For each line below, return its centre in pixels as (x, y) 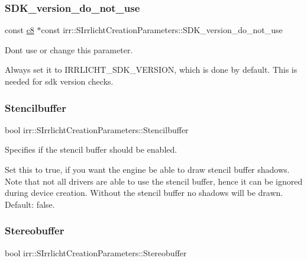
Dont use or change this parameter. (69, 49)
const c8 (20, 30)
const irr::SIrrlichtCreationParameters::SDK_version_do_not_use (162, 30)
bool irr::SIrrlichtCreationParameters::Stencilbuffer (97, 129)
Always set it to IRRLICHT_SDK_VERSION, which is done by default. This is (151, 70)
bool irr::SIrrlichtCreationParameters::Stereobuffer (96, 252)
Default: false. (30, 204)
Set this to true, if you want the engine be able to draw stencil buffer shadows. (147, 169)
